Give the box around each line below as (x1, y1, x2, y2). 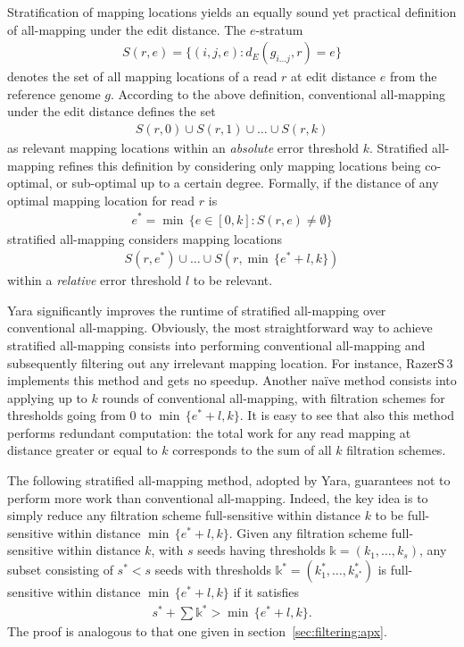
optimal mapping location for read (7, 190, 195, 209)
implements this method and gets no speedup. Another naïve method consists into (7, 371, 457, 390)
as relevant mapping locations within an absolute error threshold (7, 139, 360, 157)
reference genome (7, 84, 101, 103)
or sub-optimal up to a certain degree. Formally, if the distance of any (56, 173, 439, 192)
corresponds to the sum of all (172, 441, 332, 459)
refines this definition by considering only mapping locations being (58, 155, 421, 174)
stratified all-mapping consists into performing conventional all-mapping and (7, 335, 426, 354)
